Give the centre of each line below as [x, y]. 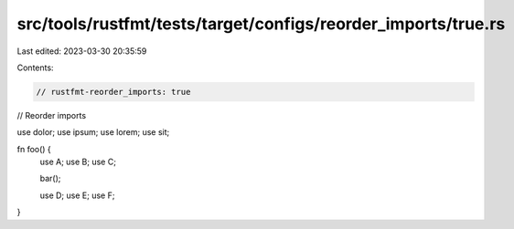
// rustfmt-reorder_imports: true [113, 92]
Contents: [35, 68]
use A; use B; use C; [78, 162]
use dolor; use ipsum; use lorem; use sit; [93, 132]
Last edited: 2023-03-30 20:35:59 [82, 51]
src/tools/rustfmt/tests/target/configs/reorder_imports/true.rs [261, 24]
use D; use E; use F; [77, 195]
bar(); [50, 179]
